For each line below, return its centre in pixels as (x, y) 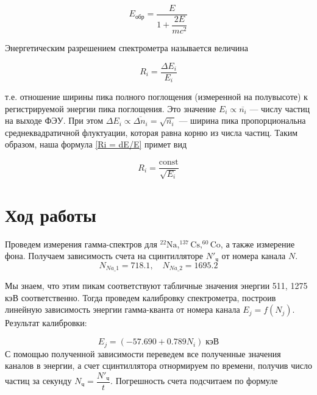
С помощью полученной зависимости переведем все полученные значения (143, 353)
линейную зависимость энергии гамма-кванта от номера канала (123, 309)
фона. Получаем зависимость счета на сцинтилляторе (104, 256)
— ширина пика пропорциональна (242, 120)
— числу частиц (280, 108)
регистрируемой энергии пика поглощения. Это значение (111, 108)
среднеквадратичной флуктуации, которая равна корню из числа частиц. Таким (151, 132)
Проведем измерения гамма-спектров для (81, 244)
